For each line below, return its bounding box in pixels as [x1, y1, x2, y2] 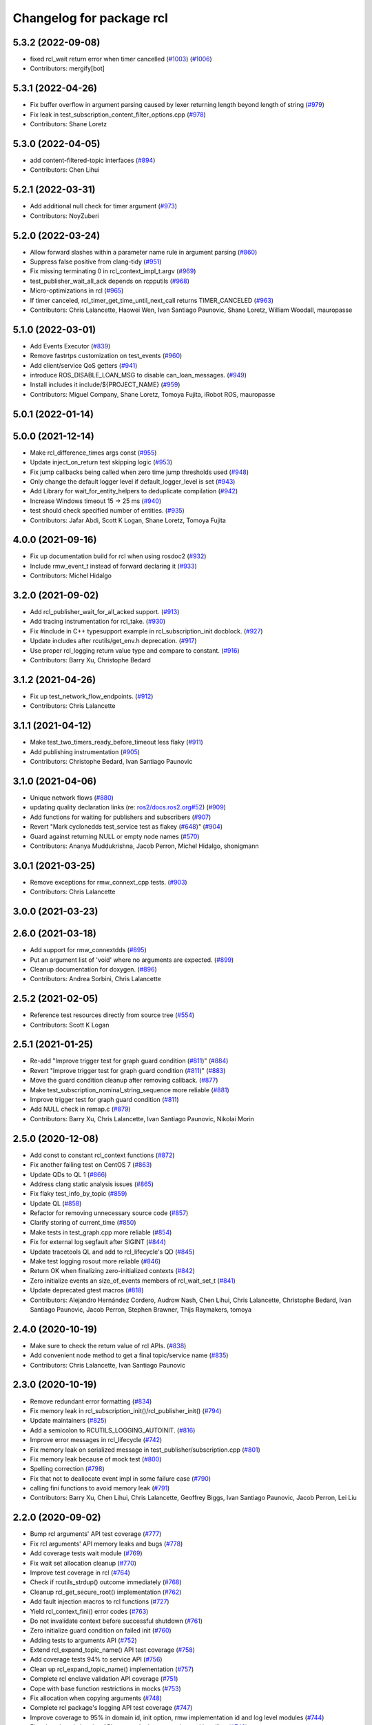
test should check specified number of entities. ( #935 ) [30, 506, 185, 515]
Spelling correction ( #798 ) [30, 1465, 105, 1473]
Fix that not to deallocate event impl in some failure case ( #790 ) [30, 1474, 211, 1483]
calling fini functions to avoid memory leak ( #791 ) [30, 1484, 170, 1492]
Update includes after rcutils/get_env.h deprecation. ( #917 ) [30, 637, 197, 645]
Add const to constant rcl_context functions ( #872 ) [30, 1151, 175, 1159]
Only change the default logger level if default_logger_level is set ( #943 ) [30, 477, 236, 486]
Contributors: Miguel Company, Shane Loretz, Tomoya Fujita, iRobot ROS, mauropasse [30, 390, 276, 398]
